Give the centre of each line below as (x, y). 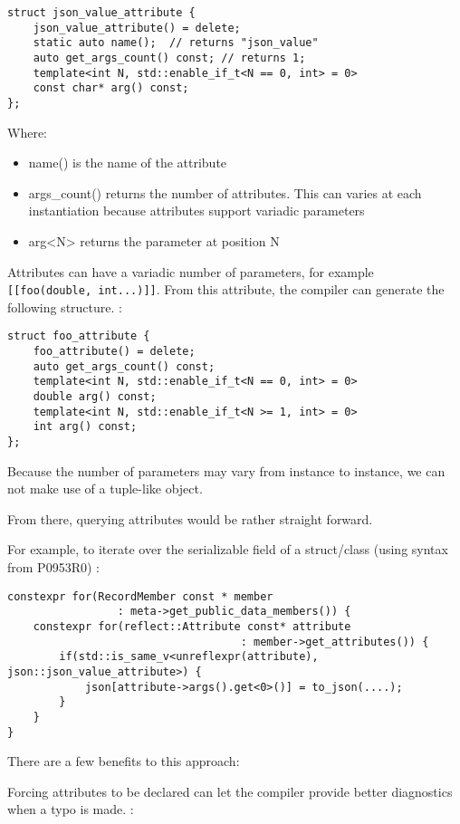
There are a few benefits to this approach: (124, 761)
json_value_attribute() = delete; (137, 28)
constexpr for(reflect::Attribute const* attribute (192, 626)
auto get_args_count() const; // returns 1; (169, 57)
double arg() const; (95, 397)
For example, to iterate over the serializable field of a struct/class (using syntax (228, 549)
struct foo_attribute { (79, 336)
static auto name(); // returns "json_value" (176, 43)
